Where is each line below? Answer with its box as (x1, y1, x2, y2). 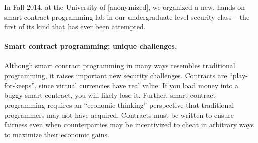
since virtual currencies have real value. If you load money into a (39, 80, 239, 90)
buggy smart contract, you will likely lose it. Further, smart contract (4, 90, 216, 100)
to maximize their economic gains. (4, 129, 109, 139)
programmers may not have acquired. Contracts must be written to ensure (4, 109, 234, 120)
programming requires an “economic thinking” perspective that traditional (4, 99, 234, 110)
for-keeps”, (4, 80, 37, 90)
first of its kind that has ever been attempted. (4, 21, 146, 32)
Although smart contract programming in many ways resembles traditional (4, 60, 235, 70)
